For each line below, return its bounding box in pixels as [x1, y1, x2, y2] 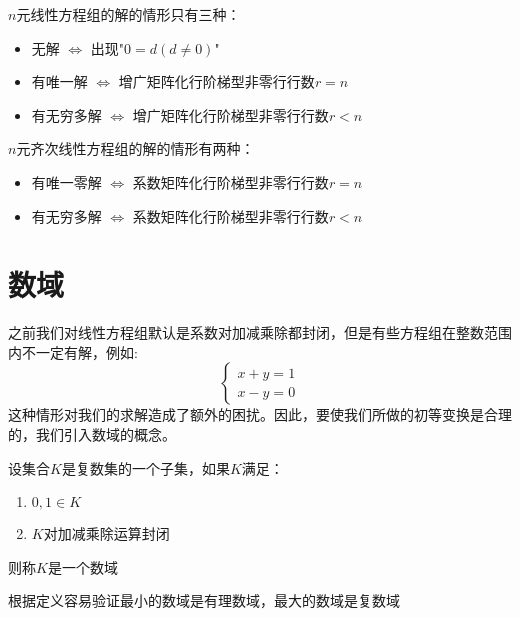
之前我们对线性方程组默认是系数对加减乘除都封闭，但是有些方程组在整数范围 [8, 322, 512, 343]
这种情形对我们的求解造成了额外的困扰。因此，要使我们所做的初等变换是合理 [8, 404, 512, 425]
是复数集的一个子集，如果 [61, 457, 230, 478]
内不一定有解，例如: [8, 341, 138, 362]
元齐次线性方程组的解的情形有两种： [16, 138, 255, 159]
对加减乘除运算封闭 [43, 523, 170, 544]
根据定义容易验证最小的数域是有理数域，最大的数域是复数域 [8, 590, 400, 611]
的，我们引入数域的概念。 [8, 424, 176, 445]
